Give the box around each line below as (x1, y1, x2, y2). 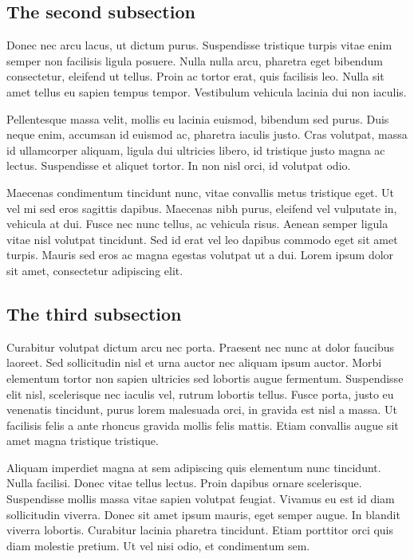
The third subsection (6, 301, 182, 325)
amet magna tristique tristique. (6, 432, 159, 449)
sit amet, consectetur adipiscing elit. (6, 262, 183, 278)
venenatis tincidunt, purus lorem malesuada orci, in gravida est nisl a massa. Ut (6, 401, 397, 418)
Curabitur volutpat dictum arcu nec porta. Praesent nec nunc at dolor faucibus (6, 338, 394, 355)
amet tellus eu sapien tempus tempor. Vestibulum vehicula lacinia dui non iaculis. (6, 83, 407, 100)
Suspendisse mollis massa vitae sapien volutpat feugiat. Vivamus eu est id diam (6, 490, 395, 507)
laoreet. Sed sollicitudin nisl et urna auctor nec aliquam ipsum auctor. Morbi (6, 354, 382, 371)
